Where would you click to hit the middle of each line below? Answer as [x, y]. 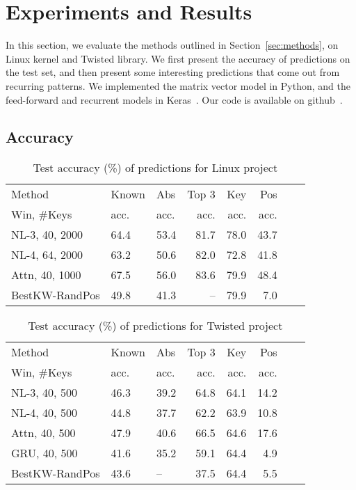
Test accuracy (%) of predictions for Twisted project [155, 326]
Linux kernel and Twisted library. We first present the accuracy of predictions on [178, 58]
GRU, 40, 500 [44, 453]
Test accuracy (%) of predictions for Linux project [155, 168]
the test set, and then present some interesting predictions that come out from [173, 72]
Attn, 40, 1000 [46, 275]
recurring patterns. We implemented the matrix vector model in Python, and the [178, 85]
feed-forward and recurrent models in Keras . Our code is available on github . [174, 99]
